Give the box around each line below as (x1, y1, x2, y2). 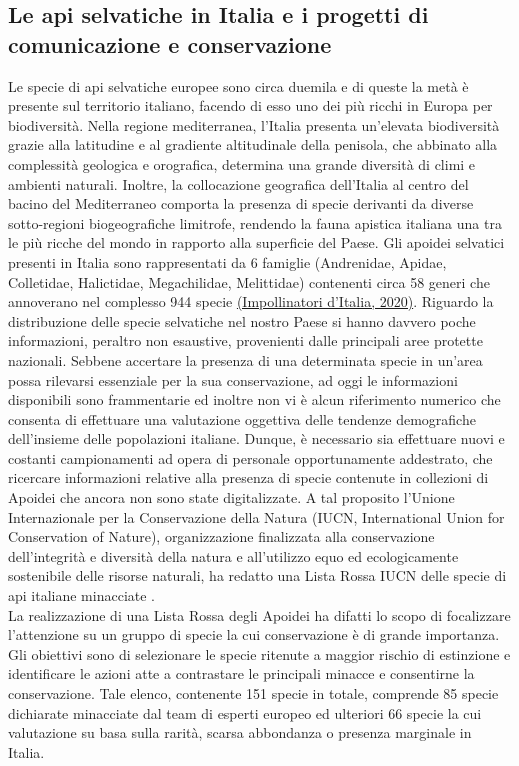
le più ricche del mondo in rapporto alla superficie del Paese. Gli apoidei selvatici (8, 232, 505, 253)
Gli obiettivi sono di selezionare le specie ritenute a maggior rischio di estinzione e (8, 643, 511, 664)
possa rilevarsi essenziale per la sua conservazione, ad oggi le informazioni (8, 369, 458, 390)
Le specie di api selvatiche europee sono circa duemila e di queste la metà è (8, 75, 469, 96)
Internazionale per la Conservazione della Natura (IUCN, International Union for (8, 506, 505, 527)
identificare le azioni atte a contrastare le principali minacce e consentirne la (8, 663, 475, 684)
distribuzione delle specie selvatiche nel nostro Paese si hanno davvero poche (8, 310, 476, 331)
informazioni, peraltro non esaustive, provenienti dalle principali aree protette (8, 330, 483, 351)
